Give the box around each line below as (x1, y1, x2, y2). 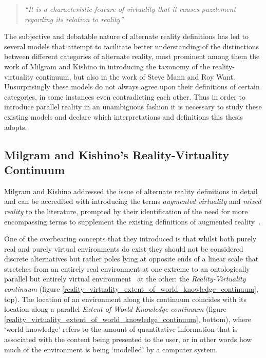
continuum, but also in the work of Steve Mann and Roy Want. (35, 71, 235, 82)
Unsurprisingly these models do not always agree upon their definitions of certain (4, 81, 260, 92)
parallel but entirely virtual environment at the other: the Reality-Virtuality (4, 273, 246, 284)
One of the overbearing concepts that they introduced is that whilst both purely (4, 233, 257, 244)
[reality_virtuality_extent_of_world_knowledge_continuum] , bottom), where (4, 313, 251, 324)
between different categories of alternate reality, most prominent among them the (4, 51, 260, 62)
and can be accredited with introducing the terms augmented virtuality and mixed (4, 196, 261, 206)
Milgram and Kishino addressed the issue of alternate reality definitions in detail (4, 185, 258, 196)
